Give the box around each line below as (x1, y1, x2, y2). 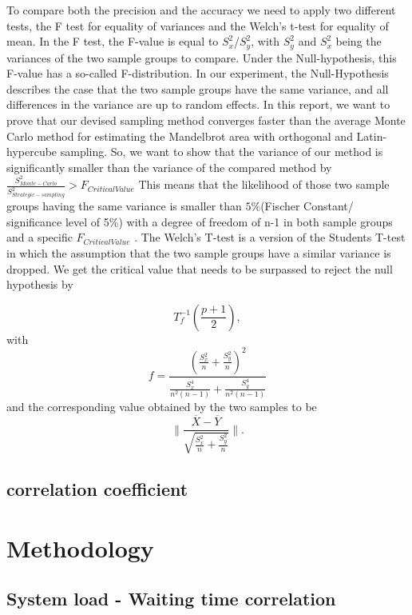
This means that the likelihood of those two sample (138, 176, 390, 193)
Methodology (6, 531, 154, 564)
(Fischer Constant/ (260, 198, 354, 214)
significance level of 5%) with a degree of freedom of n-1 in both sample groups (6, 213, 393, 230)
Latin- (356, 127, 387, 144)
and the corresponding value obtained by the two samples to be (6, 398, 317, 415)
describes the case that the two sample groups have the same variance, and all (6, 80, 389, 97)
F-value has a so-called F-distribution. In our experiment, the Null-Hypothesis (6, 65, 389, 82)
